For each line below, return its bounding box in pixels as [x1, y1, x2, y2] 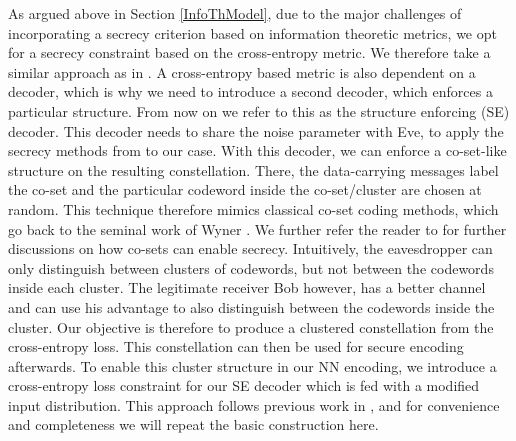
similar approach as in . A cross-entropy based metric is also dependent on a [8, 61, 476, 82]
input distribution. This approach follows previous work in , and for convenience [8, 394, 500, 415]
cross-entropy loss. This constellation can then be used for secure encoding [8, 336, 464, 357]
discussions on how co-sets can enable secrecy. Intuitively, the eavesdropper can [8, 238, 493, 259]
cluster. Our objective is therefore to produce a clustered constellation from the [8, 316, 494, 337]
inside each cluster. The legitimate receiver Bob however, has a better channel [8, 277, 486, 298]
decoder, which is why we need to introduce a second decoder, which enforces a [8, 81, 493, 102]
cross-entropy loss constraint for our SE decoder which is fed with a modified [8, 375, 480, 396]
